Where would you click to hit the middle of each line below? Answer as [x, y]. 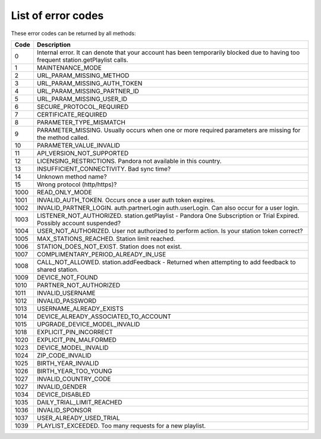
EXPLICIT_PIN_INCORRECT [75, 332]
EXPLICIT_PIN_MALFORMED [77, 340]
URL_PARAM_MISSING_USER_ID [82, 99]
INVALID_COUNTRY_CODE [74, 379]
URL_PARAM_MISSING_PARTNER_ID [88, 91]
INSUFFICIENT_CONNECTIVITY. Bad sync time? [104, 168]
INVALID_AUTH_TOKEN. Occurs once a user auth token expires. [126, 200]
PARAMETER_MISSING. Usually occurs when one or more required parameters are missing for [169, 130]
